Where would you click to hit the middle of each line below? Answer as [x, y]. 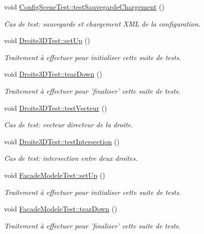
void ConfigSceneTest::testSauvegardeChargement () [84, 7]
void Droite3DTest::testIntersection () [62, 141]
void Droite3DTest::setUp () [47, 40]
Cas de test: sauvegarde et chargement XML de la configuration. [102, 23]
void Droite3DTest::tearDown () [53, 74]
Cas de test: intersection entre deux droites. [71, 158]
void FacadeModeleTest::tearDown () [61, 209]
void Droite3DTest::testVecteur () [56, 107]
